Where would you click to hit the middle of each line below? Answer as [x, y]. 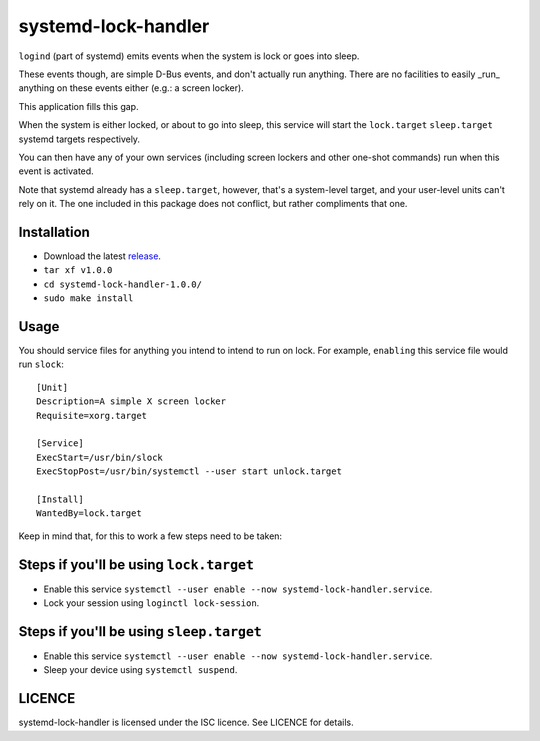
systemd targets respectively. [79, 139]
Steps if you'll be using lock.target [136, 564]
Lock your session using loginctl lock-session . [151, 603]
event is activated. [56, 171]
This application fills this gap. [78, 106]
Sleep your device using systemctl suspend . [140, 670]
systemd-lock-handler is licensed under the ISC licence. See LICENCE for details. [186, 722]
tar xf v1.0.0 [78, 270]
